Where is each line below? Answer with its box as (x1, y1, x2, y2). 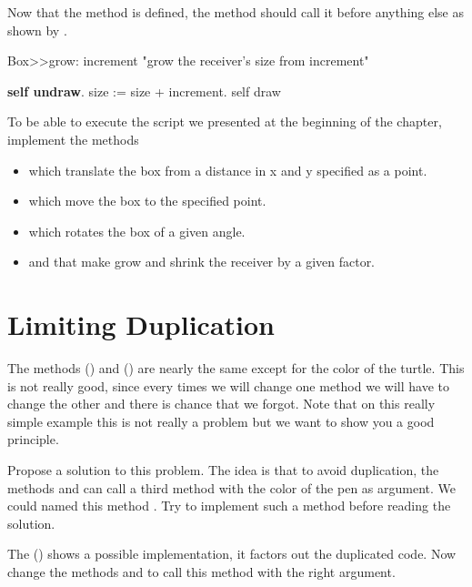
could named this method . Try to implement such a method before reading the (7, 496, 451, 515)
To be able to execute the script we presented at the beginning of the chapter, (7, 112, 442, 131)
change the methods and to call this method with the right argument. (7, 562, 396, 581)
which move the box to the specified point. (28, 191, 266, 210)
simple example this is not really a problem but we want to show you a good (7, 411, 435, 430)
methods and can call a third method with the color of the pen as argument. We (7, 478, 456, 497)
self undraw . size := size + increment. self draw (7, 81, 281, 100)
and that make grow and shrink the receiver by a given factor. (28, 252, 376, 271)
